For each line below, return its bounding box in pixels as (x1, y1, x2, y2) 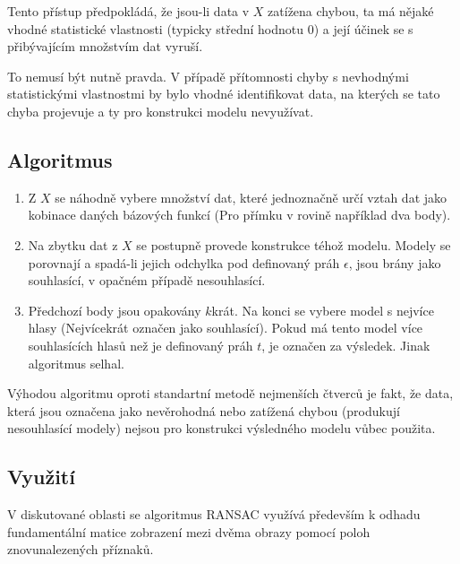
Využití (7, 463, 75, 490)
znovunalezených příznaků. (7, 540, 154, 559)
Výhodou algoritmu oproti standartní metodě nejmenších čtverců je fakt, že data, (7, 384, 454, 403)
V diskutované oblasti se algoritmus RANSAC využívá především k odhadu (7, 505, 421, 524)
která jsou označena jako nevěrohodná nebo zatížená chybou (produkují (7, 401, 400, 420)
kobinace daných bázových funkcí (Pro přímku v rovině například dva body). (28, 205, 451, 224)
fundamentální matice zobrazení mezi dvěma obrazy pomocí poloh (7, 522, 371, 541)
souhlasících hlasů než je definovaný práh (28, 335, 253, 354)
